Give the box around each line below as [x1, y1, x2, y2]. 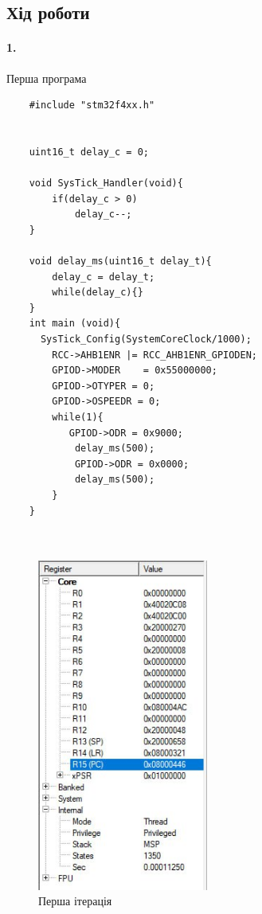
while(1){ [52, 412, 104, 424]
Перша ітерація [38, 893, 112, 909]
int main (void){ [29, 318, 121, 330]
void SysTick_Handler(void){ [29, 178, 183, 189]
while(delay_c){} [52, 287, 143, 299]
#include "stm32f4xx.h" [29, 100, 155, 111]
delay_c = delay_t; [52, 271, 155, 283]
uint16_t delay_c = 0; [29, 146, 149, 158]
